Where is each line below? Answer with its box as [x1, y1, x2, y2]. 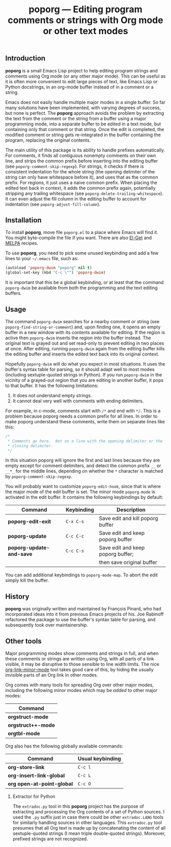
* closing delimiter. [7, 443, 53, 448]
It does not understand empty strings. [12, 392, 92, 398]
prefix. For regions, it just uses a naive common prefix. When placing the [5, 179, 158, 186]
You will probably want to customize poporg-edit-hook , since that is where [5, 483, 161, 490]
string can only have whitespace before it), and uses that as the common [5, 174, 158, 180]
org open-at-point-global [8, 780, 73, 787]
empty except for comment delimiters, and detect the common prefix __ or [5, 463, 161, 469]
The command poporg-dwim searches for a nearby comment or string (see [5, 318, 160, 324]
